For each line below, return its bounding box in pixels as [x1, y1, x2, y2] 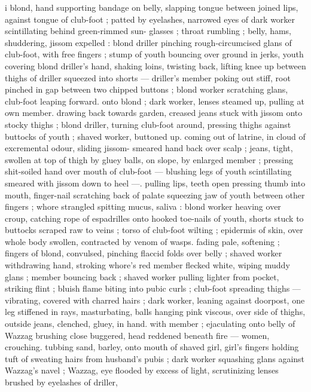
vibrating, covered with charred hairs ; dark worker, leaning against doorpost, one [5, 293, 305, 306]
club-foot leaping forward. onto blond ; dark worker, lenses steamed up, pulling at [5, 94, 304, 107]
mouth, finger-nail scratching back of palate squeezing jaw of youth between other [5, 188, 305, 201]
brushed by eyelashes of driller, [5, 376, 118, 388]
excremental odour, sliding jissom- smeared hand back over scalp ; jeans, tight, [5, 142, 293, 154]
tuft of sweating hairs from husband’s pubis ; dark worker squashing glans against [5, 352, 305, 365]
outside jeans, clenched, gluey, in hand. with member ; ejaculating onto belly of [5, 317, 295, 330]
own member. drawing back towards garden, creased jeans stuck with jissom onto [5, 106, 303, 119]
